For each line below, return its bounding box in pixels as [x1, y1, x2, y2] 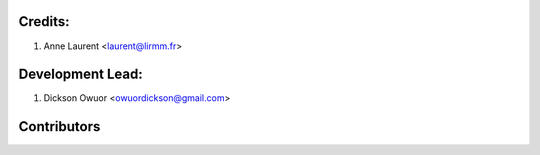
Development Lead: [18, 66, 144, 83]
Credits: [18, 13, 70, 30]
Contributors [18, 118, 101, 135]
